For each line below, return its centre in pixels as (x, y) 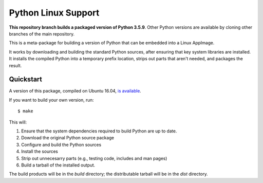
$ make (26, 111)
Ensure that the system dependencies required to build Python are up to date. (99, 131)
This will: (18, 122)
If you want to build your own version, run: (51, 100)
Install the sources (40, 151)
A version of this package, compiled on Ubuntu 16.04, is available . (75, 91)
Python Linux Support (54, 13)
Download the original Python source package (68, 138)
